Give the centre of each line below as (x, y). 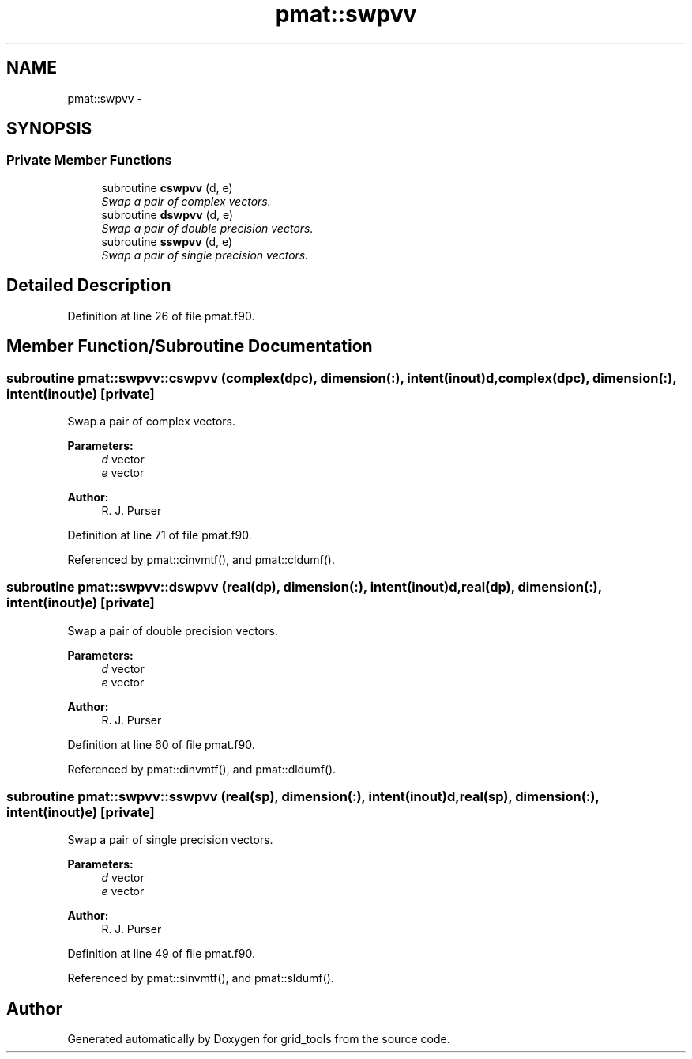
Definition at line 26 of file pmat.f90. (161, 316)
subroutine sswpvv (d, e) (167, 241)
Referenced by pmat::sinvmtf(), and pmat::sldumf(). (201, 978)
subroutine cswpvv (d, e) (167, 187)
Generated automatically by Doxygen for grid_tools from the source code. (259, 1039)
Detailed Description (89, 286)
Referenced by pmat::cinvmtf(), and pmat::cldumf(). (201, 559)
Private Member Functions (89, 160)
